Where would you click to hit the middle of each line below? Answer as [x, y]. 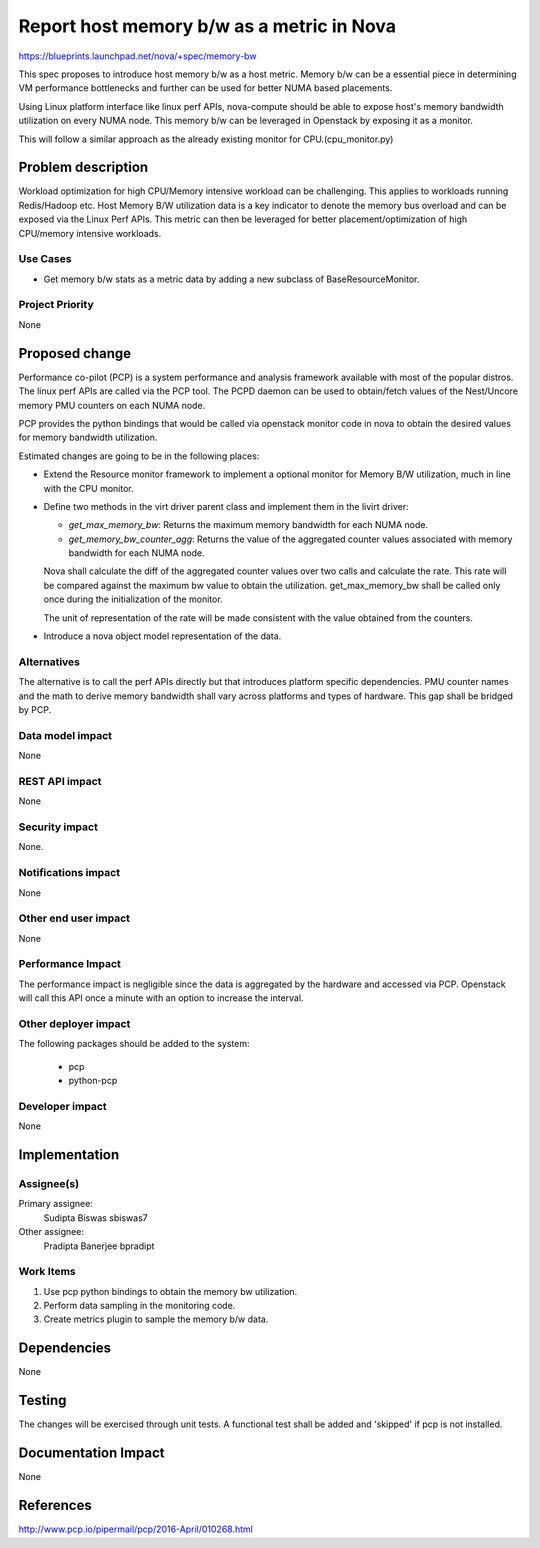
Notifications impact [69, 873]
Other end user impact [74, 918]
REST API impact [60, 781]
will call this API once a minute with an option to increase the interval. [161, 998]
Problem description [83, 167]
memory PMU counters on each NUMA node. [112, 405]
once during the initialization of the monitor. [133, 599]
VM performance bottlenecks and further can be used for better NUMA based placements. [205, 88]
